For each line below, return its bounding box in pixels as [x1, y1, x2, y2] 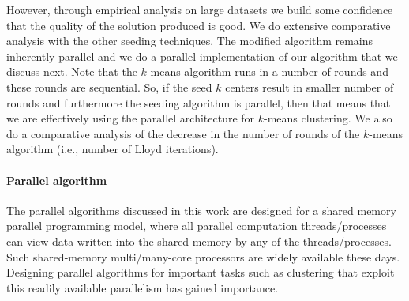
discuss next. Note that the [6, 63, 137, 80]
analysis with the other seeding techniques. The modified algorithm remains [6, 32, 373, 49]
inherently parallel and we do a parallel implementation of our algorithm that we [6, 47, 398, 64]
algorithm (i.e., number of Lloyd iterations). [6, 141, 219, 157]
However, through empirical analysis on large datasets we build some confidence [6, 2, 393, 17]
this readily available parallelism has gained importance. [6, 279, 279, 295]
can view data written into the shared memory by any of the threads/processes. [6, 232, 392, 249]
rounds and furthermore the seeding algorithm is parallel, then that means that [6, 94, 391, 111]
